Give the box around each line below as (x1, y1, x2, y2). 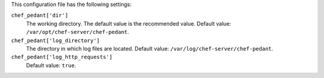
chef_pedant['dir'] (11, 12, 68, 19)
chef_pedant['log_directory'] (11, 37, 100, 44)
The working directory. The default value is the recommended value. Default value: (26, 20, 231, 27)
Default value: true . (26, 61, 76, 68)
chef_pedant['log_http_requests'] (11, 54, 113, 61)
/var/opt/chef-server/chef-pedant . (26, 29, 129, 36)
